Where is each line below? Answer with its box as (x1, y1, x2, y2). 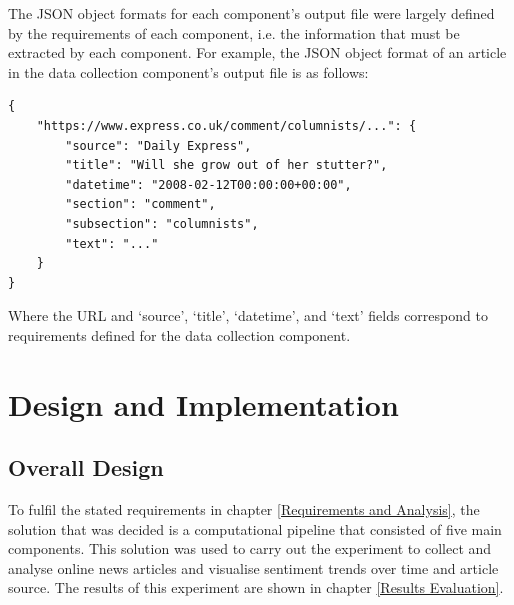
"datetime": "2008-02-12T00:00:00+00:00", (65, 177, 352, 192)
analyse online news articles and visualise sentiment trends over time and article (8, 557, 499, 578)
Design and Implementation (8, 383, 399, 424)
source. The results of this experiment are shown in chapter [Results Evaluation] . (8, 577, 504, 598)
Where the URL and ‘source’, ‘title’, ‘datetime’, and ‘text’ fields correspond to (8, 305, 488, 326)
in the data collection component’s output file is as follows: (8, 61, 369, 82)
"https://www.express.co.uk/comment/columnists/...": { (36, 118, 417, 133)
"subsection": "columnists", (65, 216, 259, 231)
